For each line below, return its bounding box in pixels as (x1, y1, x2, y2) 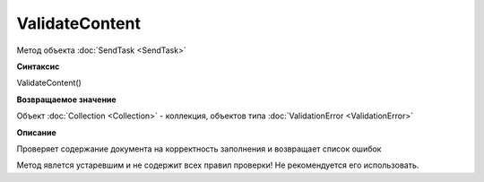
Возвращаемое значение (16, 94, 117, 105)
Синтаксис (16, 61, 60, 72)
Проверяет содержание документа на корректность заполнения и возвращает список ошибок (16, 143, 382, 154)
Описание (16, 126, 57, 138)
